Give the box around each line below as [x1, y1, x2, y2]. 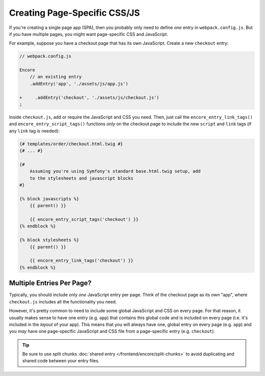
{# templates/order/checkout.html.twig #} [19, 141, 123, 147]
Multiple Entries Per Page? [9, 279, 92, 287]
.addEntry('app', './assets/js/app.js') [29, 81, 129, 86]
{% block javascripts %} [19, 196, 79, 201]
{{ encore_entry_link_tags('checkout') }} [29, 258, 133, 264]
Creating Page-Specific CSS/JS [9, 7, 140, 18]
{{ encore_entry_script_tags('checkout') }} [29, 216, 139, 222]
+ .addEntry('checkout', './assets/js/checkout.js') [19, 95, 159, 100]
